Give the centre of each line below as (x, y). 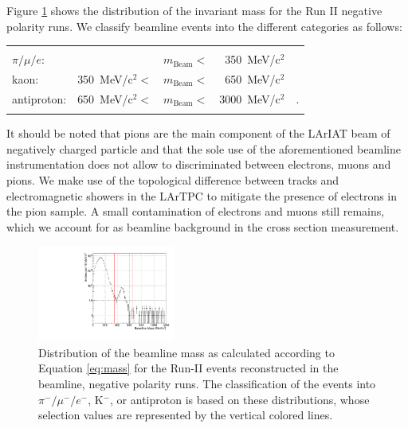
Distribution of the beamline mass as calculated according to (186, 352)
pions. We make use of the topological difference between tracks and (173, 180)
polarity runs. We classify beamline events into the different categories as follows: (204, 26)
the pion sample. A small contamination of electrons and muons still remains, (196, 211)
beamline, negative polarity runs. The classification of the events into (207, 384)
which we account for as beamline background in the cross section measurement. (203, 226)
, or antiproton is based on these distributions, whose (240, 399)
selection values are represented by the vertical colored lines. (186, 415)
